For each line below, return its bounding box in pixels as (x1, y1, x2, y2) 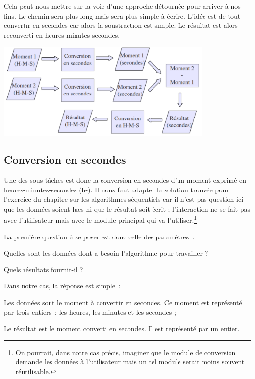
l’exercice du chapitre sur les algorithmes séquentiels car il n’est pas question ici (4, 194, 244, 204)
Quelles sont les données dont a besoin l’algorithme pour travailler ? (4, 248, 208, 258)
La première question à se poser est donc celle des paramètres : (4, 231, 195, 241)
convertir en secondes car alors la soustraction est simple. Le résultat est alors (4, 20, 238, 30)
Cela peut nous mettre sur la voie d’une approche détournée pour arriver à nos (4, 1, 241, 11)
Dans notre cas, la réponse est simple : (4, 281, 121, 291)
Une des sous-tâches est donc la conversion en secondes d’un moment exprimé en (4, 175, 247, 185)
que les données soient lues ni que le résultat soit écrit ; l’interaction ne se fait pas (4, 203, 250, 213)
